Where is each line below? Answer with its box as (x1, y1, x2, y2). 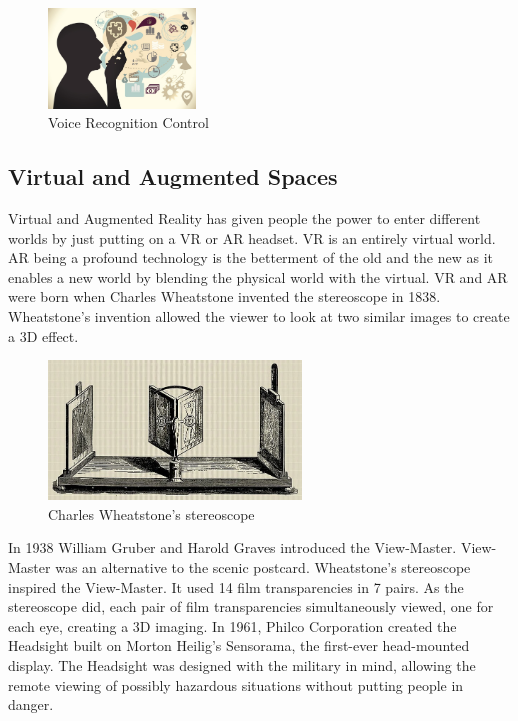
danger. (8, 694, 54, 715)
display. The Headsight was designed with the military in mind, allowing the (8, 655, 476, 676)
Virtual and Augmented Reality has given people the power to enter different (8, 207, 481, 228)
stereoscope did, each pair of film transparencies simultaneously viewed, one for (8, 596, 494, 617)
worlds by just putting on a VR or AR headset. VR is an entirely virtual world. (8, 227, 496, 248)
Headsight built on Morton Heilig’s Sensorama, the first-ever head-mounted (8, 635, 470, 656)
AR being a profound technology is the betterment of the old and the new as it (8, 247, 493, 268)
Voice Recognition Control (48, 112, 209, 133)
